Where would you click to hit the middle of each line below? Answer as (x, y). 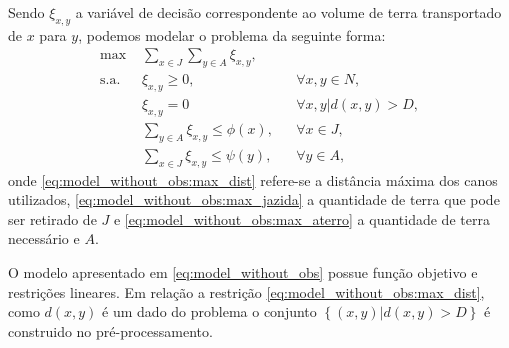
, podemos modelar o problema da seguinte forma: (232, 34)
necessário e (44, 238)
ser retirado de (52, 218)
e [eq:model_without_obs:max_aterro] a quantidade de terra (301, 218)
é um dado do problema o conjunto (209, 311)
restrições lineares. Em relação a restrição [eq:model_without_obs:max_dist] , (246, 291)
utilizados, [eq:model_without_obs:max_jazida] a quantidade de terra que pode (254, 199)
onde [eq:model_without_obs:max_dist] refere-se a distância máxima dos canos (253, 179)
